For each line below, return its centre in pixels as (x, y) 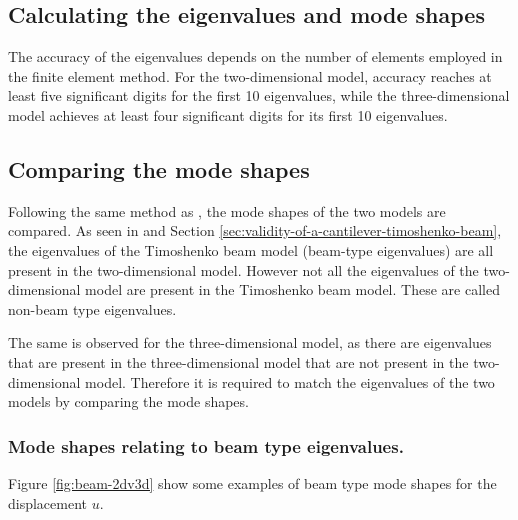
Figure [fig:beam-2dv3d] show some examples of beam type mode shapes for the (252, 482)
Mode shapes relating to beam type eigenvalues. (206, 445)
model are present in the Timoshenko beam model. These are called (292, 289)
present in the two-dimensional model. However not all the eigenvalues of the (243, 269)
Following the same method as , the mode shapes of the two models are (227, 210)
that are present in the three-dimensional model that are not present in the (238, 361)
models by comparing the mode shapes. (128, 401)
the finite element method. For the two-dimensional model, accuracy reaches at (250, 75)
